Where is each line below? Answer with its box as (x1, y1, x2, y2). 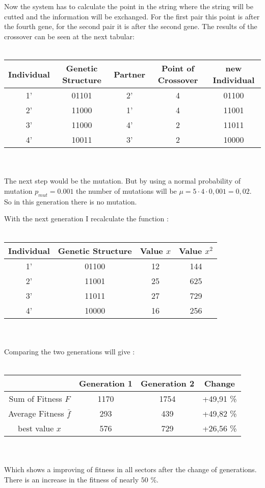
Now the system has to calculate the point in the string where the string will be (4, 1, 253, 12)
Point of (161, 62, 195, 74)
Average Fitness (8, 407, 64, 419)
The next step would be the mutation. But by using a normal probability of (4, 175, 241, 186)
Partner (114, 68, 146, 80)
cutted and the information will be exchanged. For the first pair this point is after (4, 11, 260, 21)
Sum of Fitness (9, 392, 62, 404)
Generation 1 (78, 377, 133, 389)
